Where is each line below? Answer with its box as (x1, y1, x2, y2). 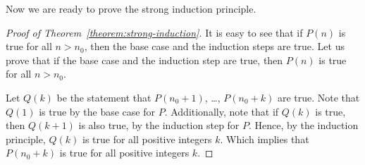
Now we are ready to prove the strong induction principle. (6, 1, 256, 16)
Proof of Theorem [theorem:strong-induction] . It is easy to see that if (6, 25, 303, 39)
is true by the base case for (39, 104, 155, 118)
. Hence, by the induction (249, 118, 359, 133)
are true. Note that (277, 90, 360, 104)
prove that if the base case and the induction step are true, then (6, 52, 283, 67)
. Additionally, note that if (164, 104, 279, 118)
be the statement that (56, 90, 151, 104)
